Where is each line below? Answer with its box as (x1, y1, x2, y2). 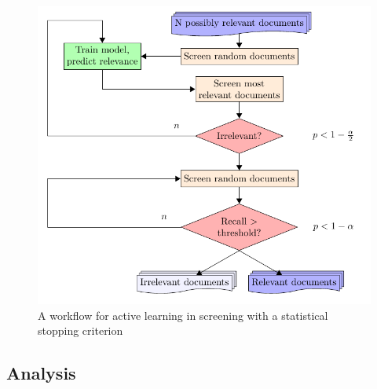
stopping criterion (38, 322, 123, 339)
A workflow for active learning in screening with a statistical (38, 306, 328, 323)
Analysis (6, 361, 76, 385)
